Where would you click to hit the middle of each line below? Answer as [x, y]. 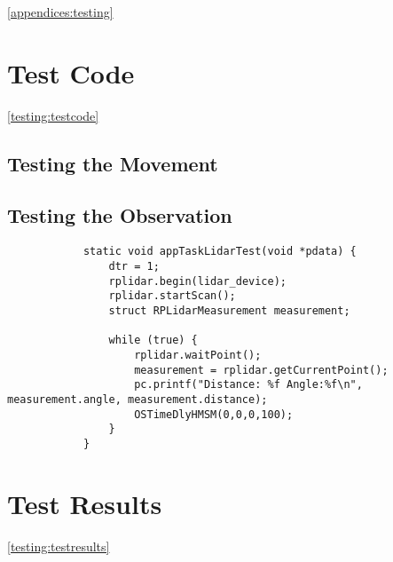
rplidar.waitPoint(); [198, 355]
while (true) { [153, 340]
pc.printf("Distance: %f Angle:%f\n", [248, 385]
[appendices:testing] [60, 12]
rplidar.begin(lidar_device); [197, 281]
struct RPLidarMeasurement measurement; [229, 310]
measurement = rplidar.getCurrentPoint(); [261, 370]
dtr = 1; [134, 266]
